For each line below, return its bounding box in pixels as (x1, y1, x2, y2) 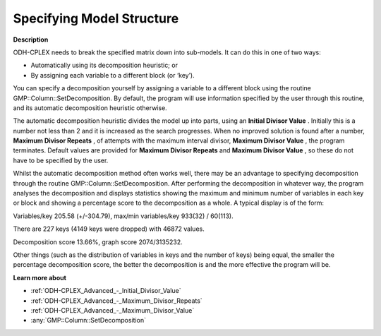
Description (13, 35, 49, 44)
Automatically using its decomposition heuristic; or (30, 61, 178, 70)
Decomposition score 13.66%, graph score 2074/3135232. (13, 237, 183, 246)
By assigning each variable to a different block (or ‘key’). (30, 71, 195, 79)
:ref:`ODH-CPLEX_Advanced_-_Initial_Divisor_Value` (30, 287, 181, 295)
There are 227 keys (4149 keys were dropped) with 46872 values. (13, 224, 205, 233)
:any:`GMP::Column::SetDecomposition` (30, 316, 146, 325)
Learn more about (13, 273, 67, 282)
